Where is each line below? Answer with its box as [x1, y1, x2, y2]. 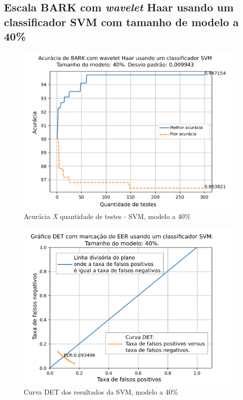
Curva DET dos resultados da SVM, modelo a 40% [24, 387, 178, 397]
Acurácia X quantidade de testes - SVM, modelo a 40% [24, 211, 191, 221]
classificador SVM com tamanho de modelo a [4, 14, 239, 29]
